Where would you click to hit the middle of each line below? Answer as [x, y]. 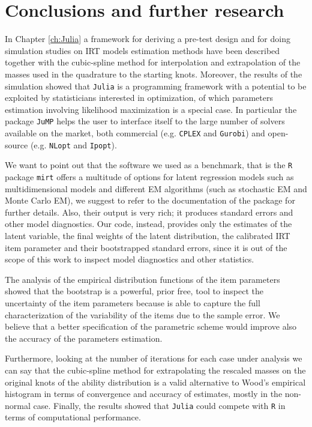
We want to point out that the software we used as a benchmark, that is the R [149, 165]
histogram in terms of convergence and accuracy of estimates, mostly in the [144, 394]
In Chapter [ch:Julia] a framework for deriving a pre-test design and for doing [148, 39]
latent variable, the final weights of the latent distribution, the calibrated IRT [148, 235]
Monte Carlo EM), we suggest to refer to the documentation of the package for [150, 200]
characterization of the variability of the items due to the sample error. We [142, 314]
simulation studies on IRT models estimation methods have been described [142, 50]
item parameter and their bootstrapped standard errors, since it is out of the [146, 247]
